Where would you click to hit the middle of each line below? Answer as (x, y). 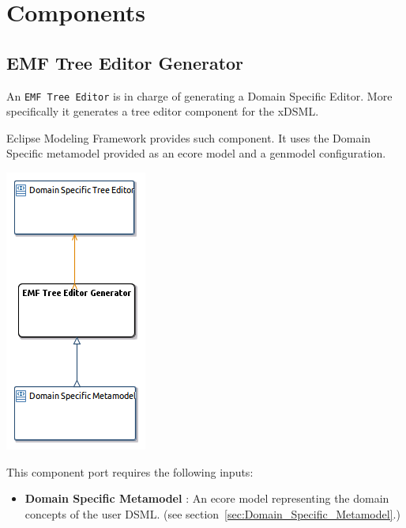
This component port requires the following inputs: (130, 471)
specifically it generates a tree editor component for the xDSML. (163, 111)
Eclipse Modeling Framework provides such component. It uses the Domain (189, 137)
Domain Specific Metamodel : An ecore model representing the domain (207, 498)
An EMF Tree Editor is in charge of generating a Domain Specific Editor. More (199, 95)
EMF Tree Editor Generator (125, 62)
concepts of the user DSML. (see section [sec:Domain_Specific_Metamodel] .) (212, 513)
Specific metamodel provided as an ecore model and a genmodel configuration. (196, 153)
